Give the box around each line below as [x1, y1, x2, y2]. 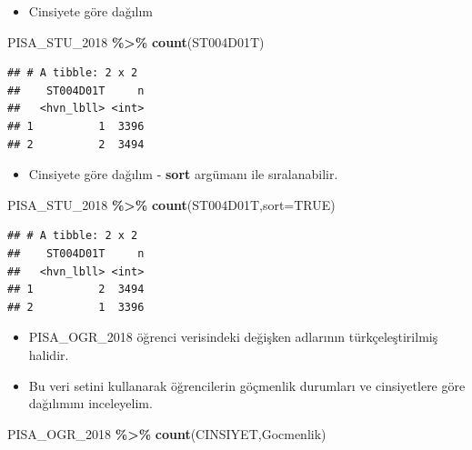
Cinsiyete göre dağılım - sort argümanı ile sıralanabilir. [28, 165, 338, 184]
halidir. [28, 345, 69, 364]
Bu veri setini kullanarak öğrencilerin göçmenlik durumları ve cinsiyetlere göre [28, 375, 466, 395]
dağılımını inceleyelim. [28, 394, 153, 413]
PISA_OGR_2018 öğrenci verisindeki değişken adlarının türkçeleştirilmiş [28, 327, 438, 346]
